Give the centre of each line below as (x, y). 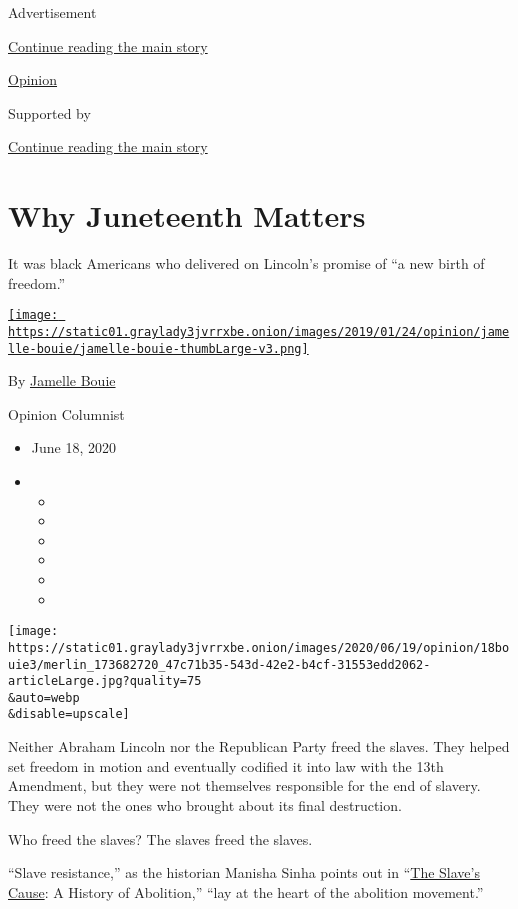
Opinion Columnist (66, 413)
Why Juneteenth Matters (187, 215)
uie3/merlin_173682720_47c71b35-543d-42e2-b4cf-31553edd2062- (219, 664)
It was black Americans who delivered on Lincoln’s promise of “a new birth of (246, 263)
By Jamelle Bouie (62, 380)
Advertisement (52, 12)
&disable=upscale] (69, 714)
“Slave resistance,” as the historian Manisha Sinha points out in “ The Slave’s (244, 872)
